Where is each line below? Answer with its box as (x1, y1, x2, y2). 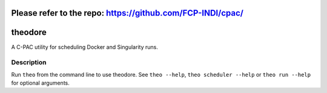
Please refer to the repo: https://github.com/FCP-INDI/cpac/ (11, 8, 243, 18)
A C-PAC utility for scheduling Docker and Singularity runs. (11, 43, 159, 51)
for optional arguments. (11, 79, 70, 87)
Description (11, 58, 47, 66)
